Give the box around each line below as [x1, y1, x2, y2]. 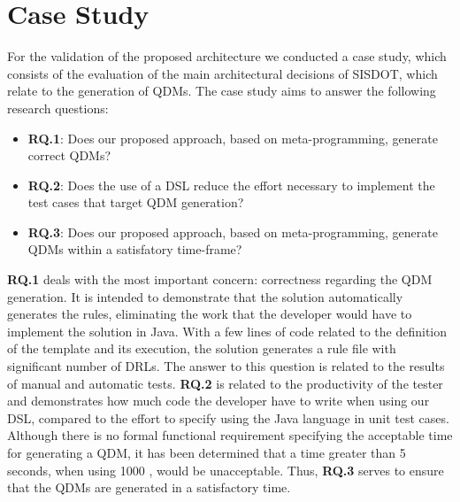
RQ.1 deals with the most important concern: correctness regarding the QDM [7, 270, 433, 289]
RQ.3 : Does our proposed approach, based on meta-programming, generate [27, 222, 438, 241]
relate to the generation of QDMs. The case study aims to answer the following [7, 81, 436, 100]
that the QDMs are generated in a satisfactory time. [7, 478, 291, 497]
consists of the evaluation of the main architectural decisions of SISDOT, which [7, 64, 438, 82]
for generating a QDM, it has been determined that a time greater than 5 [7, 444, 406, 461]
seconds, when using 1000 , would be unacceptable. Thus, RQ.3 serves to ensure [7, 460, 444, 479]
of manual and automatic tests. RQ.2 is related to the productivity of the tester [7, 374, 443, 392]
